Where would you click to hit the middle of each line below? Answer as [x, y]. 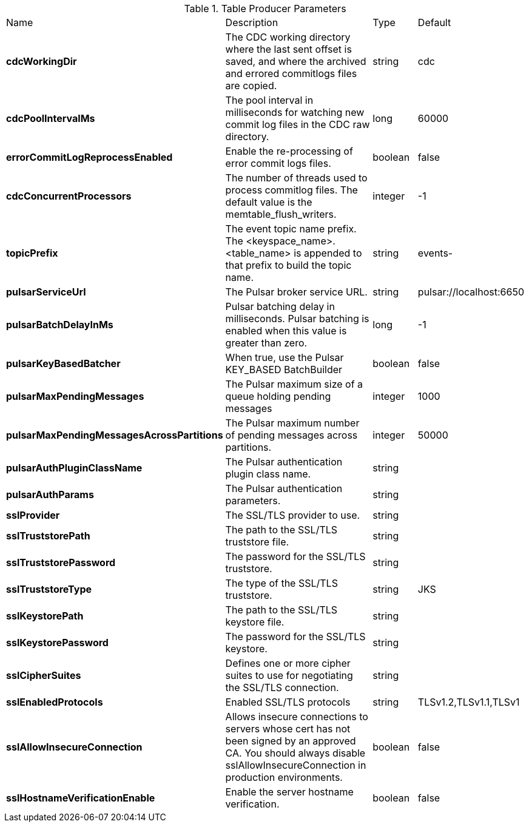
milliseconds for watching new [295, 112]
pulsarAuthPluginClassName [74, 468]
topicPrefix [32, 253]
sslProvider [33, 515]
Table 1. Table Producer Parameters [265, 8]
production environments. [284, 777]
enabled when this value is [286, 331]
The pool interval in [269, 100]
